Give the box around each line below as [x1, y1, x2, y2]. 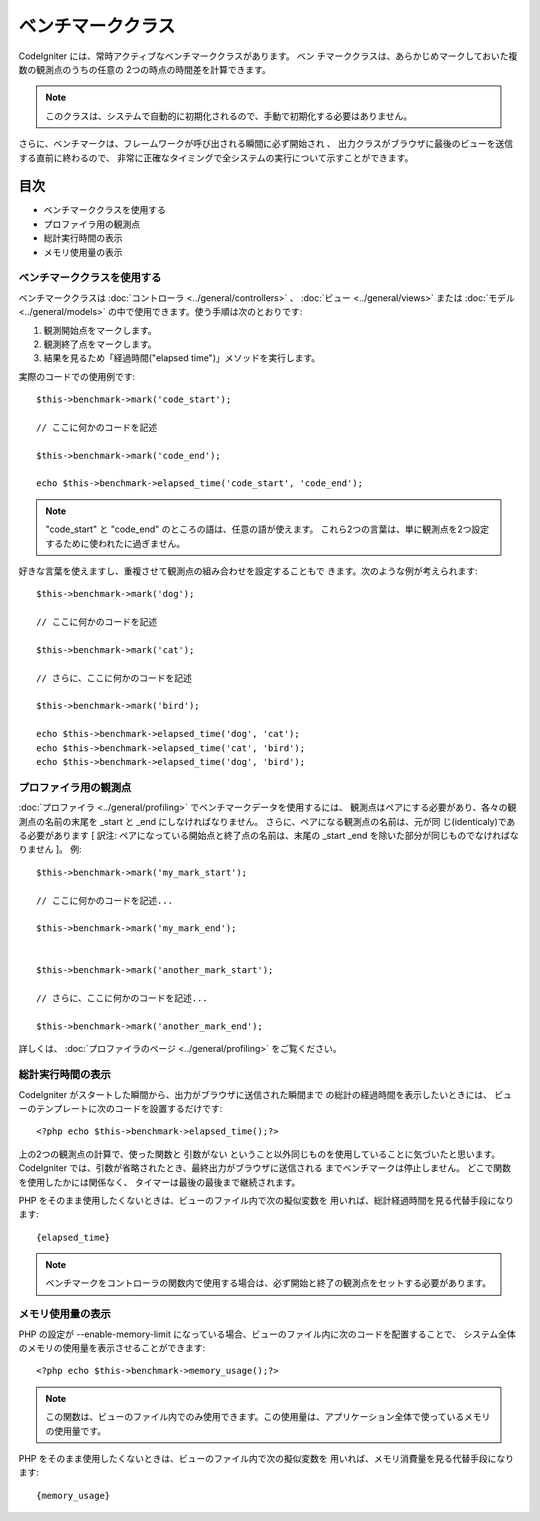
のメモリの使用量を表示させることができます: [18, 1342, 206, 1354]
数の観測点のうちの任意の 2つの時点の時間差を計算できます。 [18, 63, 272, 75]
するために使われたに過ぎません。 [45, 537, 185, 549]
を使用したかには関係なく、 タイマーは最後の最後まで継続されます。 [18, 1176, 301, 1188]
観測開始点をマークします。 [43, 324, 157, 336]
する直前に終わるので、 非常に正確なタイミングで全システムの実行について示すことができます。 [18, 151, 414, 164]
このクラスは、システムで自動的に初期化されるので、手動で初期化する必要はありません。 [45, 110, 413, 122]
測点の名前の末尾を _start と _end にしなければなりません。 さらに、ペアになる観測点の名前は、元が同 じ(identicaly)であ [18, 815, 516, 827]
